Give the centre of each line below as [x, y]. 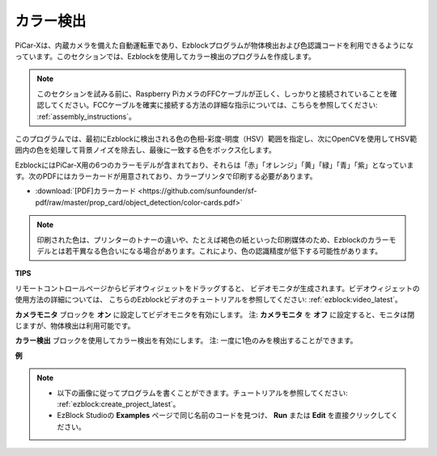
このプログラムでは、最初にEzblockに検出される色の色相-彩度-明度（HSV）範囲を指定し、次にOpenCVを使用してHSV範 [216, 138]
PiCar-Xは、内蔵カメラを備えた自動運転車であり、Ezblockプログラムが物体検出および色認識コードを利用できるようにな [214, 45]
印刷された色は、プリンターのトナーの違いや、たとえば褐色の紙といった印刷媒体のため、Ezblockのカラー [213, 239]
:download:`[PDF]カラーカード [86, 191]
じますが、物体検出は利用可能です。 [75, 325]
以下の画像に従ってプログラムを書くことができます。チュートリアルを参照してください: [202, 393]
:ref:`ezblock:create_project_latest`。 [119, 403]
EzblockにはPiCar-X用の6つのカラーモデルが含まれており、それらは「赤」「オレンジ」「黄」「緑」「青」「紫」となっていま [214, 165]
